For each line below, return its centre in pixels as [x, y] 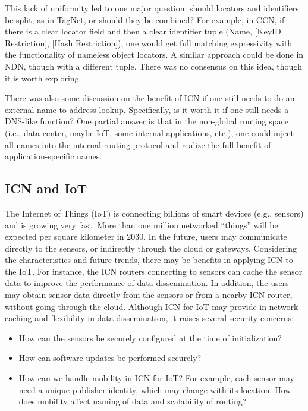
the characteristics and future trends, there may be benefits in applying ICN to [149, 260]
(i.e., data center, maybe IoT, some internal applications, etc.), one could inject [149, 132]
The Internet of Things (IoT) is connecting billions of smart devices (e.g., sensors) [154, 213]
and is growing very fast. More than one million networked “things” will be [142, 225]
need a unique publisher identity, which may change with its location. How [155, 389]
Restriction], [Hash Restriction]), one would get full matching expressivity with [149, 43]
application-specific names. [54, 156]
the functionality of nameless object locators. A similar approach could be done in [154, 54]
